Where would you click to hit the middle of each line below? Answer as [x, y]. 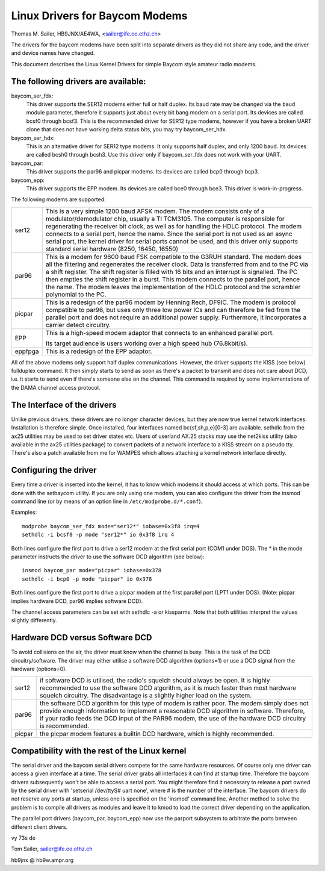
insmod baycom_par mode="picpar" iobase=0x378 [92, 570]
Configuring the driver [54, 470]
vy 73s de [23, 838]
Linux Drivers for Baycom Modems [99, 16]
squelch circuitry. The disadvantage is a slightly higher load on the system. [146, 696]
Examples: [24, 513]
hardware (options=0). [39, 669]
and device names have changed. [53, 53]
